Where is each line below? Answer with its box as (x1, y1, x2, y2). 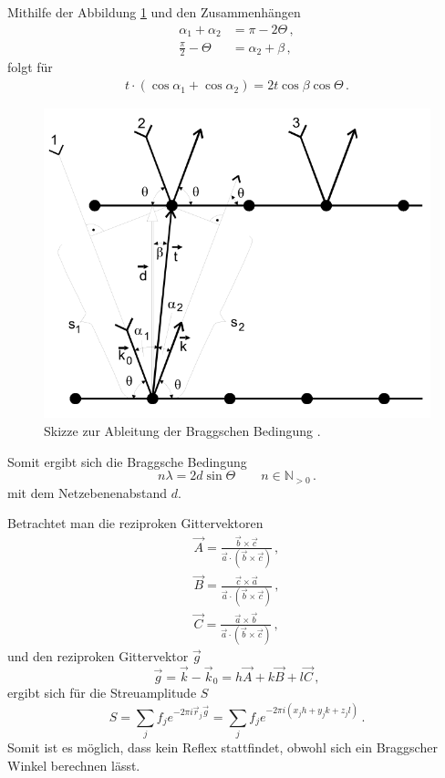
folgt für (7, 57, 53, 77)
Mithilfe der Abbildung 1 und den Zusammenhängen (7, 3, 301, 21)
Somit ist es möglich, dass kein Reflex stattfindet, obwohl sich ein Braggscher (7, 737, 438, 756)
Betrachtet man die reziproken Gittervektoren (7, 513, 264, 533)
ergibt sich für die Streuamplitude (7, 683, 197, 702)
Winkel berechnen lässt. (7, 755, 140, 774)
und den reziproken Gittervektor (7, 647, 189, 666)
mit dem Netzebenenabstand (7, 482, 168, 502)
